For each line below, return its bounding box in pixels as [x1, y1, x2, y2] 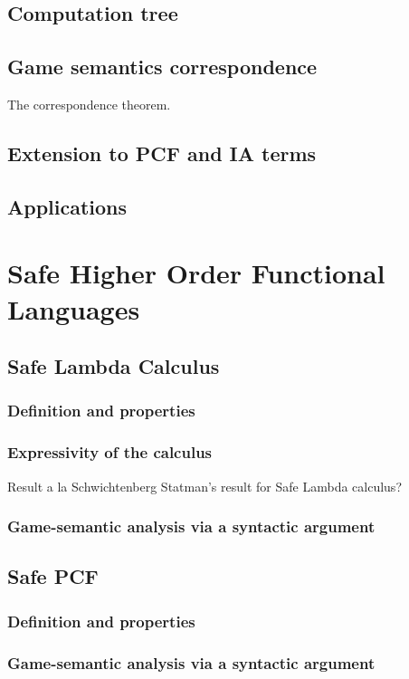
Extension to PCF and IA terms [7, 139, 317, 167]
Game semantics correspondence [7, 53, 318, 81]
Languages [7, 290, 140, 327]
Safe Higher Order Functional [7, 254, 385, 292]
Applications [7, 192, 128, 220]
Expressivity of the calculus [7, 441, 213, 464]
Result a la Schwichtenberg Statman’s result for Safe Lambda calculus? [7, 476, 402, 495]
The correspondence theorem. [7, 94, 171, 113]
